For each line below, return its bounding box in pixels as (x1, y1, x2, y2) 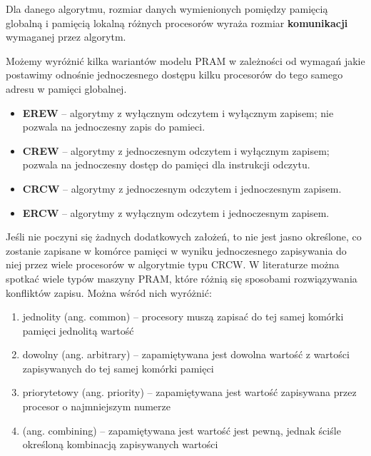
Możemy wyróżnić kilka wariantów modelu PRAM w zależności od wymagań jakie (6, 53, 365, 68)
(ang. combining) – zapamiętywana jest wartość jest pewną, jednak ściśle (22, 422, 341, 437)
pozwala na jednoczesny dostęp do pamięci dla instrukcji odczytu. (22, 157, 310, 172)
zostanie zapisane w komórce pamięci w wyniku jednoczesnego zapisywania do (6, 243, 347, 258)
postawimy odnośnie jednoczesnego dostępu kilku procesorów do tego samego (6, 67, 343, 82)
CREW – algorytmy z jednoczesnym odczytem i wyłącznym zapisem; (22, 143, 330, 158)
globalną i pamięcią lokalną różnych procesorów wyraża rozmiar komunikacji (6, 15, 348, 30)
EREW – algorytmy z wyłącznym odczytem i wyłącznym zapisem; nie (22, 105, 334, 120)
